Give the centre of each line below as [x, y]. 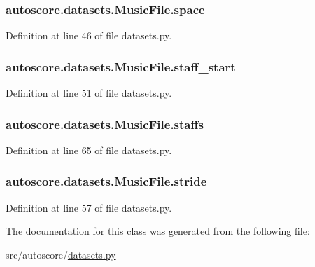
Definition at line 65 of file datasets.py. [89, 150]
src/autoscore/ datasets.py [61, 254]
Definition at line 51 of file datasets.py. [89, 93]
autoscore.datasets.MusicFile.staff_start [121, 66]
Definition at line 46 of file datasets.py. [89, 35]
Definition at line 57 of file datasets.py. [89, 207]
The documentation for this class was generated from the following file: [158, 231]
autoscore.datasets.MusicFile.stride [106, 181]
